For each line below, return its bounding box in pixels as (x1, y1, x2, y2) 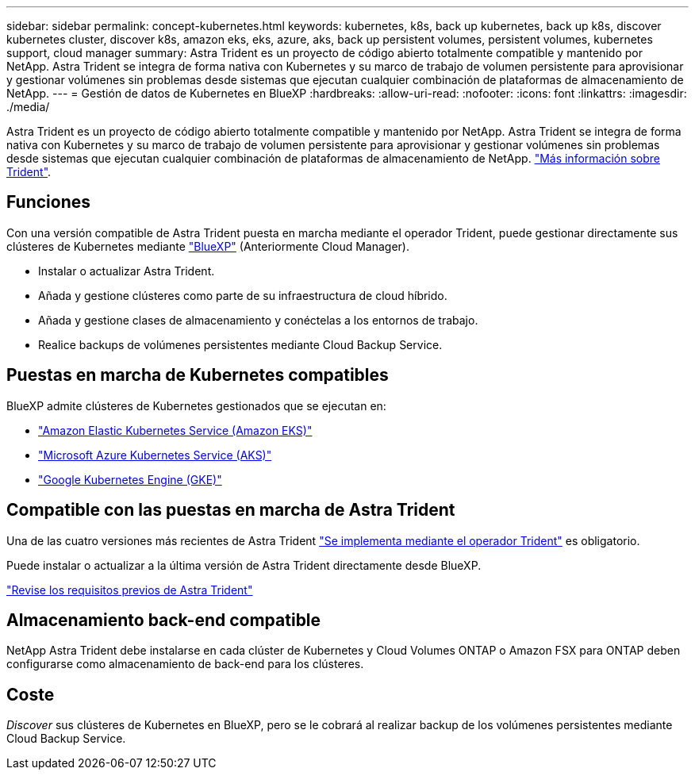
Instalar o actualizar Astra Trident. (38, 263, 215, 278)
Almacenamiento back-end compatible (6, 609, 321, 630)
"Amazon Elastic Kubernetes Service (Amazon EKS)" (38, 423, 313, 437)
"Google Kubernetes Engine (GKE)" (38, 472, 222, 486)
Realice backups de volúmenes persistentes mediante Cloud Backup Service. (38, 337, 443, 352)
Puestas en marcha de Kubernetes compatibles (6, 365, 389, 386)
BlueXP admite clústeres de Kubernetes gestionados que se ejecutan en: (6, 398, 386, 413)
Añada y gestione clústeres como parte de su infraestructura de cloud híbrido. (38, 288, 447, 302)
